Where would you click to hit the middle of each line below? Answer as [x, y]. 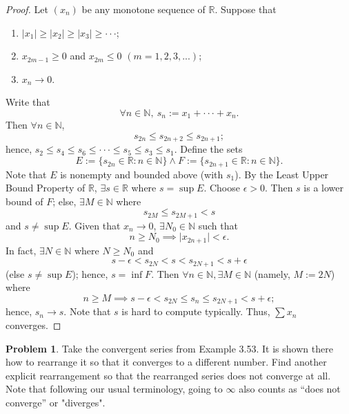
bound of [24, 201]
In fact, [21, 250]
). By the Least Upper [282, 174]
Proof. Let [27, 9]
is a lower [323, 188]
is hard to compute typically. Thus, [196, 311]
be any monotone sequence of [143, 9]
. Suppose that [246, 9]
